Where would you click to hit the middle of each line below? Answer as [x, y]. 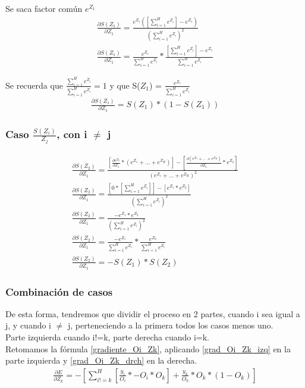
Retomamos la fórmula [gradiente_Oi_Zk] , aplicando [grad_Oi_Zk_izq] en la [148, 348]
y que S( [125, 85]
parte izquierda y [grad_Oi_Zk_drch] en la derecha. [101, 360]
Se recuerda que [34, 85]
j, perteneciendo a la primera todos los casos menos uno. [171, 325]
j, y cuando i [29, 325]
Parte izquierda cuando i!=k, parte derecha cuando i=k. [107, 337]
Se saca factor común [44, 8]
